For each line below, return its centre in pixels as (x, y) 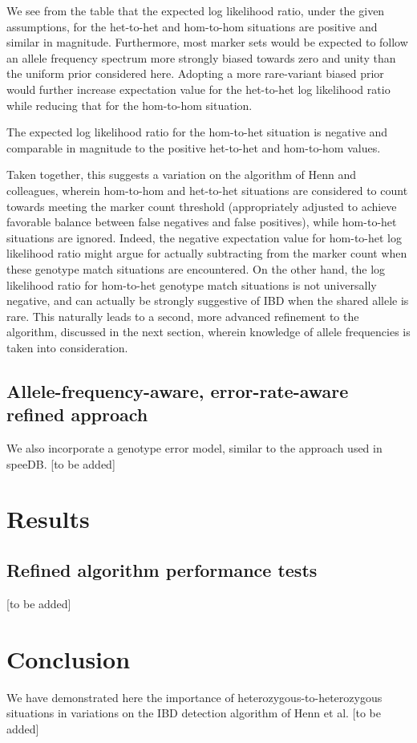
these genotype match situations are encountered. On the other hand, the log (196, 268)
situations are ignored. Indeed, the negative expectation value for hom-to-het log (204, 237)
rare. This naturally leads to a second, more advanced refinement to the (183, 316)
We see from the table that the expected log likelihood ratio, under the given (196, 10)
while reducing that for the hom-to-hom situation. (130, 105)
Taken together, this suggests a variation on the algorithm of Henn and (181, 175)
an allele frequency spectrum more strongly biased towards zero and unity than (201, 57)
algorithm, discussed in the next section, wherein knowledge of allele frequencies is (208, 332)
